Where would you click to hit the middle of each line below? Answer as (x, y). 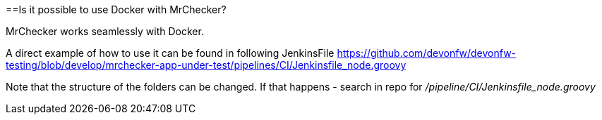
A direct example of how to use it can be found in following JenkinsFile (170, 53)
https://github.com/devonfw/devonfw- (427, 53)
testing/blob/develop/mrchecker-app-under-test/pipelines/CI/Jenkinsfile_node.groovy (206, 65)
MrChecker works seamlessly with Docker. (105, 31)
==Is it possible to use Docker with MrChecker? (116, 9)
